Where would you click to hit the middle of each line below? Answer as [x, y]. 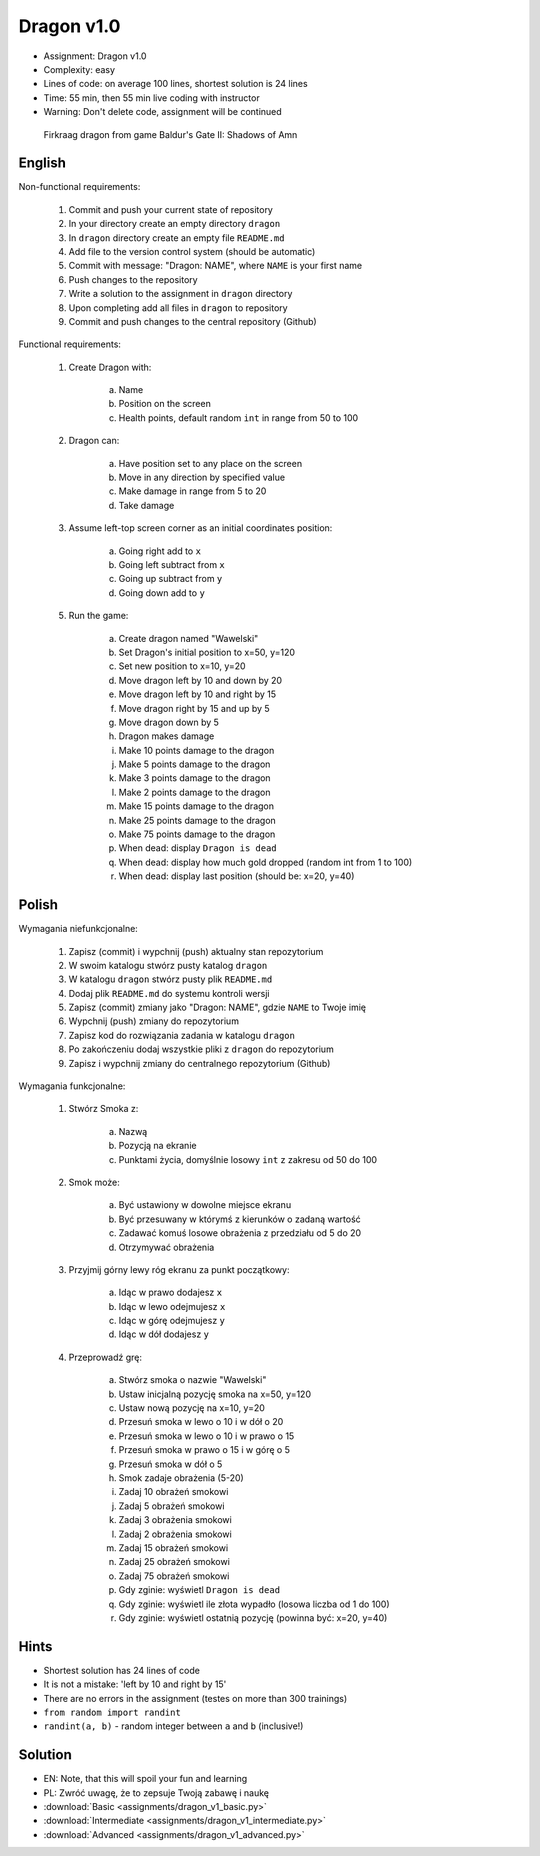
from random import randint [112, 1712]
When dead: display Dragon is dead [197, 848]
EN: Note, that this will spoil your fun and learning [145, 1779]
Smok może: [94, 1182]
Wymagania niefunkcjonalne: [78, 929]
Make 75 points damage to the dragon [197, 834]
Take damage [146, 505]
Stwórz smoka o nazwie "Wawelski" [192, 1380]
